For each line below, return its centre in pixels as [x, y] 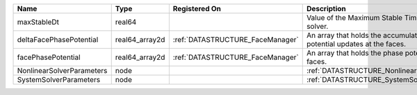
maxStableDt [38, 22]
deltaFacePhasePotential [58, 40]
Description [326, 9]
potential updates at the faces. [356, 44]
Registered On [197, 9]
